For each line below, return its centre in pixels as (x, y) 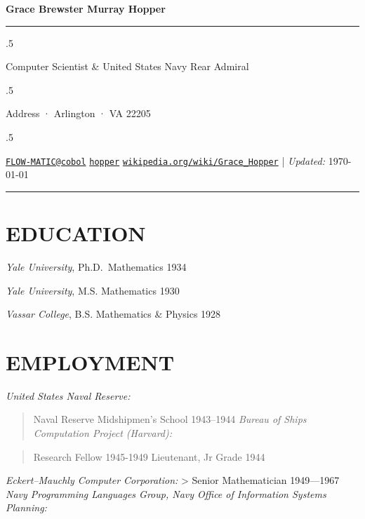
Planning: (26, 507)
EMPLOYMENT (90, 362)
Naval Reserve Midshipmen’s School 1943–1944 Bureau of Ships (170, 419)
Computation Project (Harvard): (103, 433)
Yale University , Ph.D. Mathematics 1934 (96, 266)
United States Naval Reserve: (68, 395)
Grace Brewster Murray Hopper (86, 8)
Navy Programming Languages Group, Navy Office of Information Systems (166, 493)
